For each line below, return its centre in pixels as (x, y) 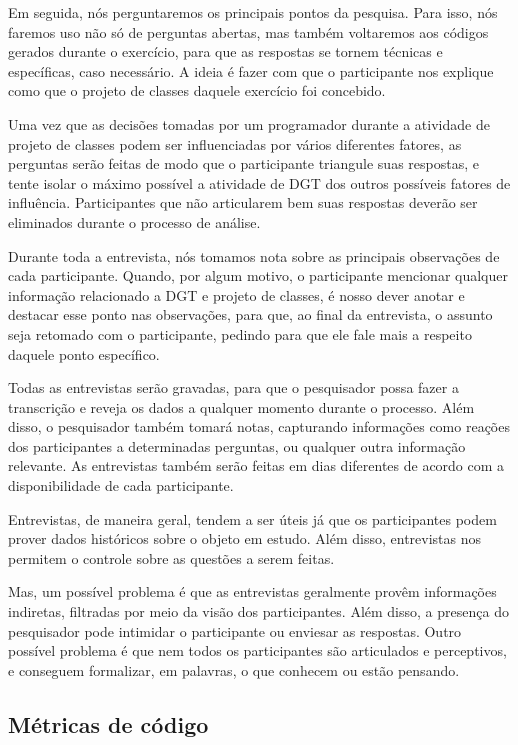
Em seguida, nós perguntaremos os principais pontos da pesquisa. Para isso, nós (253, 12)
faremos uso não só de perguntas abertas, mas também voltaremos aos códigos (248, 31)
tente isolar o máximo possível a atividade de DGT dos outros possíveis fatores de (259, 182)
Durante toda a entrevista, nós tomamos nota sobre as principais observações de (254, 255)
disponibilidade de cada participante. (121, 485)
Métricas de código (108, 723)
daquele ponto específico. (84, 353)
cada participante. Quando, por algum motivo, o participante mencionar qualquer (258, 275)
